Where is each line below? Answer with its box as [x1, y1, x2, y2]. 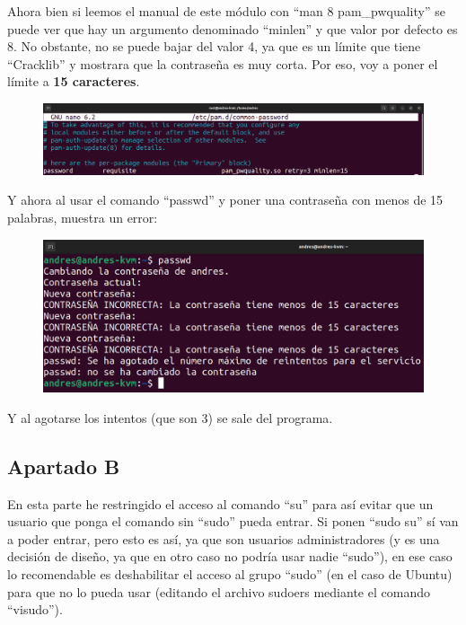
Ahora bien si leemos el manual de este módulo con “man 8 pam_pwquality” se [7, 2, 445, 20]
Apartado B [7, 452, 120, 480]
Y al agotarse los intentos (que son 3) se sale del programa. [7, 408, 333, 427]
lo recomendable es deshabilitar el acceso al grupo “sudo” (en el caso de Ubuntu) [7, 565, 453, 584]
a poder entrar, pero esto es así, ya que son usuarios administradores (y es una [7, 529, 440, 548]
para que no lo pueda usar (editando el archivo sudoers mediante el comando [7, 582, 430, 601]
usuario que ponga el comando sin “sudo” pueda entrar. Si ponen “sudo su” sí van [7, 512, 459, 531]
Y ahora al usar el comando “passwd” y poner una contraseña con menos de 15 [7, 190, 444, 209]
